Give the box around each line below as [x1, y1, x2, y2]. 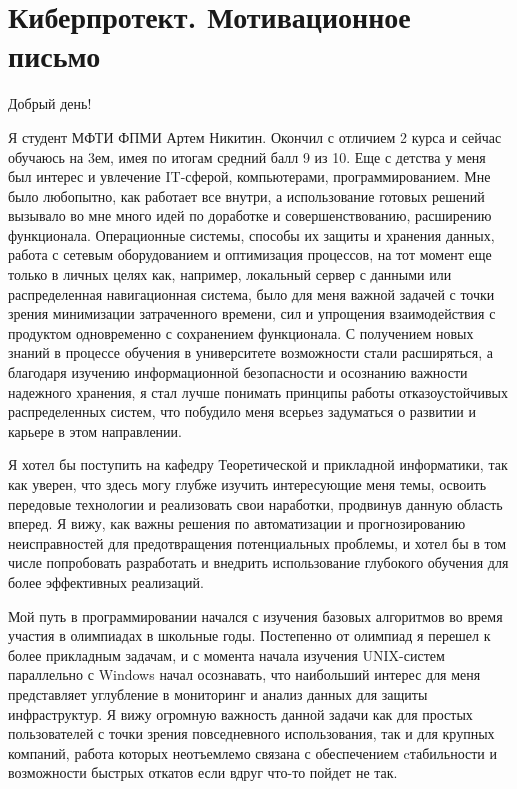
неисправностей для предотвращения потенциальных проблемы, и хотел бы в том [8, 532, 507, 553]
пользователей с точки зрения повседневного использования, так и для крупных [8, 723, 495, 744]
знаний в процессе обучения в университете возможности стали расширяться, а [8, 342, 494, 363]
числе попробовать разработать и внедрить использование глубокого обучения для [8, 552, 509, 573]
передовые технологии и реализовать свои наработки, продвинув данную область [8, 493, 503, 514]
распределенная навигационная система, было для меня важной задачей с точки [8, 283, 495, 304]
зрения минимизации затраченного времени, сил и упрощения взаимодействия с [8, 303, 496, 324]
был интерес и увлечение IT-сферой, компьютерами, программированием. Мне [8, 166, 491, 187]
